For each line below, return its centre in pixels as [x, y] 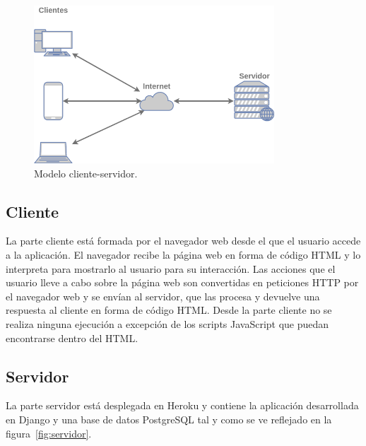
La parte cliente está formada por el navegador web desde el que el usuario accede [183, 241]
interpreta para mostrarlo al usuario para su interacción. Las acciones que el [171, 268]
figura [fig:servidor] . [49, 433]
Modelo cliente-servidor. [86, 173]
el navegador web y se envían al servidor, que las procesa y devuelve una [163, 296]
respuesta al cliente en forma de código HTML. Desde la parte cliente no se [169, 310]
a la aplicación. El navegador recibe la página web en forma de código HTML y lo [183, 255]
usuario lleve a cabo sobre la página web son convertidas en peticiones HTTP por [182, 282]
